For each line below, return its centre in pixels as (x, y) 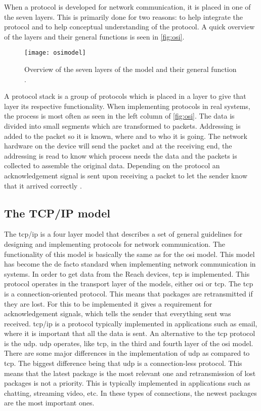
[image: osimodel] (55, 53)
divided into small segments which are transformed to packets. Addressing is (122, 126)
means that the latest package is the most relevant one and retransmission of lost (130, 373)
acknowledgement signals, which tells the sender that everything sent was (118, 313)
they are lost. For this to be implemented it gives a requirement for (108, 303)
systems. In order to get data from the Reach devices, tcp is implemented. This (127, 273)
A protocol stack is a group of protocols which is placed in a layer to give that (125, 96)
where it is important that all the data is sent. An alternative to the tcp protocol (130, 333)
